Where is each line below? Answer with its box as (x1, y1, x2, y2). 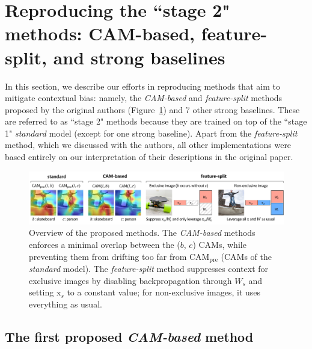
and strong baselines (53, 45, 225, 69)
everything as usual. (29, 297, 102, 310)
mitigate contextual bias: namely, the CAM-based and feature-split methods (5, 91, 283, 104)
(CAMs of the (221, 250, 272, 262)
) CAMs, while (192, 238, 246, 251)
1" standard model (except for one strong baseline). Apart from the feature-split (5, 126, 298, 139)
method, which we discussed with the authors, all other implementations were (5, 138, 292, 151)
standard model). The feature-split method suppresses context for (29, 262, 269, 275)
